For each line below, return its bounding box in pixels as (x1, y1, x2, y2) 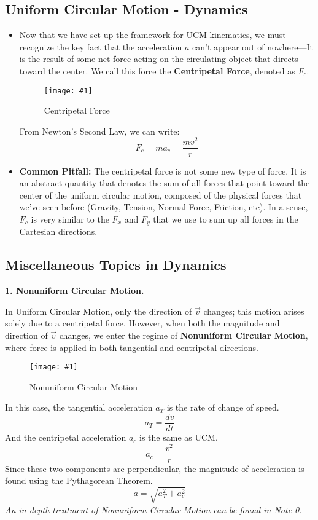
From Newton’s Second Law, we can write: (19, 124, 180, 137)
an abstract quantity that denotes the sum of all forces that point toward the (19, 176, 310, 189)
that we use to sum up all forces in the (153, 212, 298, 225)
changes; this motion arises (203, 304, 304, 317)
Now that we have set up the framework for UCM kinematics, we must (19, 28, 286, 41)
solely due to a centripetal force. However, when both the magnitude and (5, 317, 280, 329)
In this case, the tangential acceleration (5, 401, 153, 414)
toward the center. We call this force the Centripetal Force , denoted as (19, 64, 295, 77)
